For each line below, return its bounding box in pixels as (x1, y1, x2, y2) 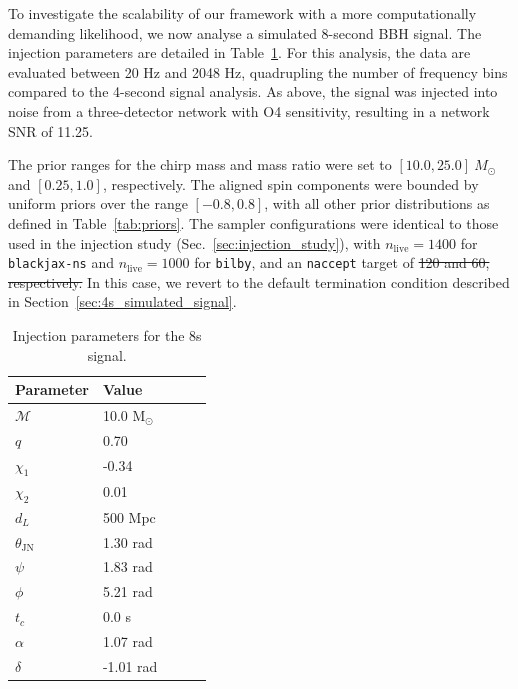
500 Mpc (102, 506, 156, 527)
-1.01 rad (102, 655, 158, 676)
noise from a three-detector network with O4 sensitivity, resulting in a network (8, 100, 490, 121)
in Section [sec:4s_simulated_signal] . (8, 291, 237, 312)
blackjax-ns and (8, 252, 114, 273)
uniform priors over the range (8, 193, 188, 214)
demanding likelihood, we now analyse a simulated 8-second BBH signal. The (8, 22, 482, 43)
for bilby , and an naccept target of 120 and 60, (194, 252, 490, 273)
